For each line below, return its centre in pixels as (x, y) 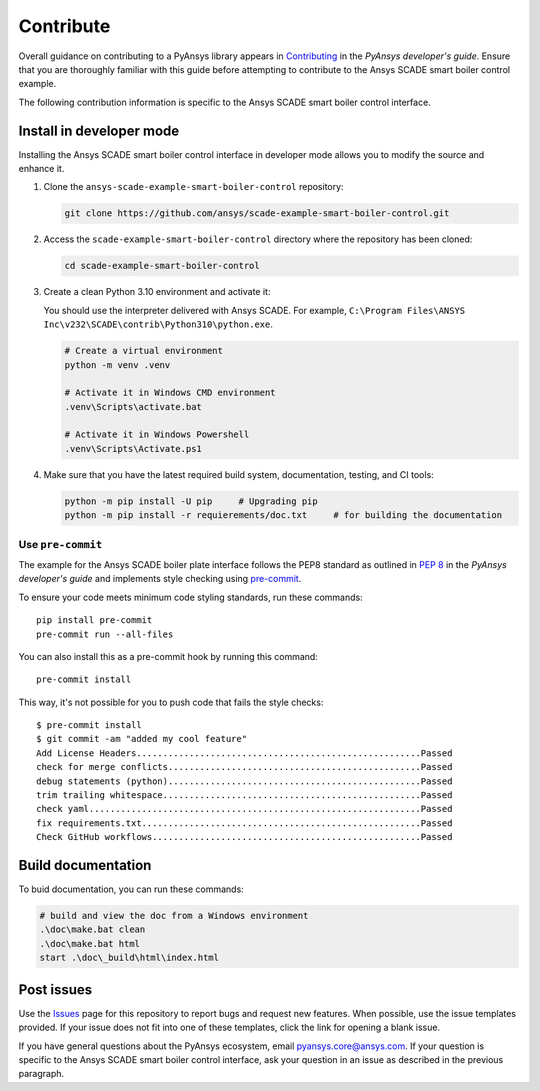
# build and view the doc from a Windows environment (174, 916)
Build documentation (85, 865)
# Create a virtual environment (144, 351)
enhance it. (41, 169)
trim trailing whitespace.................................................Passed (244, 795)
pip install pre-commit (94, 620)
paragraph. (41, 1074)
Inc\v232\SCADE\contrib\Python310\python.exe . (158, 324)
